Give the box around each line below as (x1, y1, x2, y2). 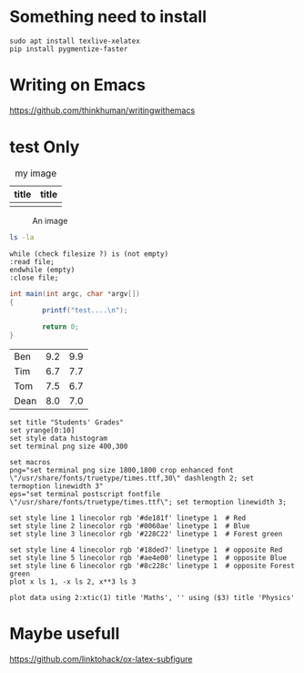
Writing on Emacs (9, 75, 147, 96)
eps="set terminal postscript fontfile (9, 490, 161, 499)
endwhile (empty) (9, 265, 76, 274)
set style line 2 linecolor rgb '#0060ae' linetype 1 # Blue (9, 522, 250, 531)
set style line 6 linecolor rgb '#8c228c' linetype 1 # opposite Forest (9, 562, 296, 571)
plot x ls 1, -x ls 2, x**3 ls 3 (9, 577, 137, 586)
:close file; (9, 273, 59, 282)
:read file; (9, 257, 55, 266)
